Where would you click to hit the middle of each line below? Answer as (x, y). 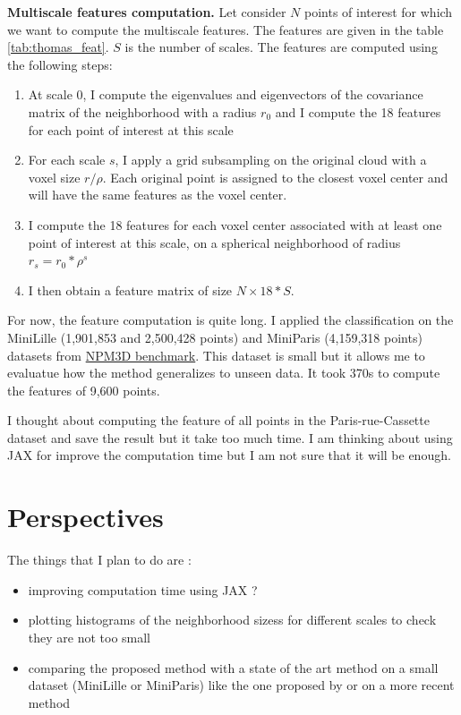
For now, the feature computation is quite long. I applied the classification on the (230, 320)
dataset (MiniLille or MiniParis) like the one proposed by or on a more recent (241, 685)
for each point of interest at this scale (131, 129)
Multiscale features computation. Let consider (147, 12)
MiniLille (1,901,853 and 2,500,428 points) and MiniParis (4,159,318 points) (215, 337)
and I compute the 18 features (358, 111)
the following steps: (60, 64)
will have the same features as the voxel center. (158, 195)
